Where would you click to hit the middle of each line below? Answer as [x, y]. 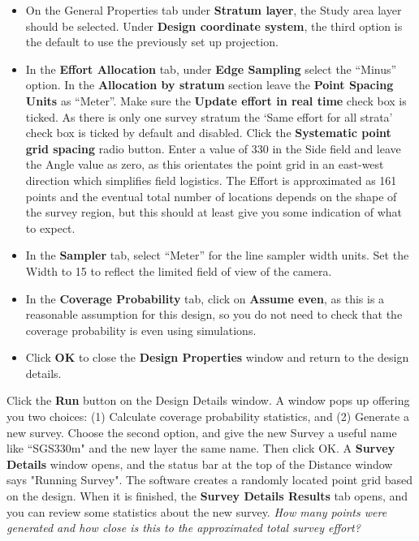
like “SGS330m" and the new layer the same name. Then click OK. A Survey [201, 448]
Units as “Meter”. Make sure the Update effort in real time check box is [216, 100]
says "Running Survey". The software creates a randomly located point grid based [210, 480]
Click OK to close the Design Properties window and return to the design [217, 357]
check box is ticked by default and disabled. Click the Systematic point [208, 133]
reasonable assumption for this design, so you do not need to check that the [214, 314]
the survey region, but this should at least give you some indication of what [214, 212]
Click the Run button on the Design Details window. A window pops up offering [208, 400]
